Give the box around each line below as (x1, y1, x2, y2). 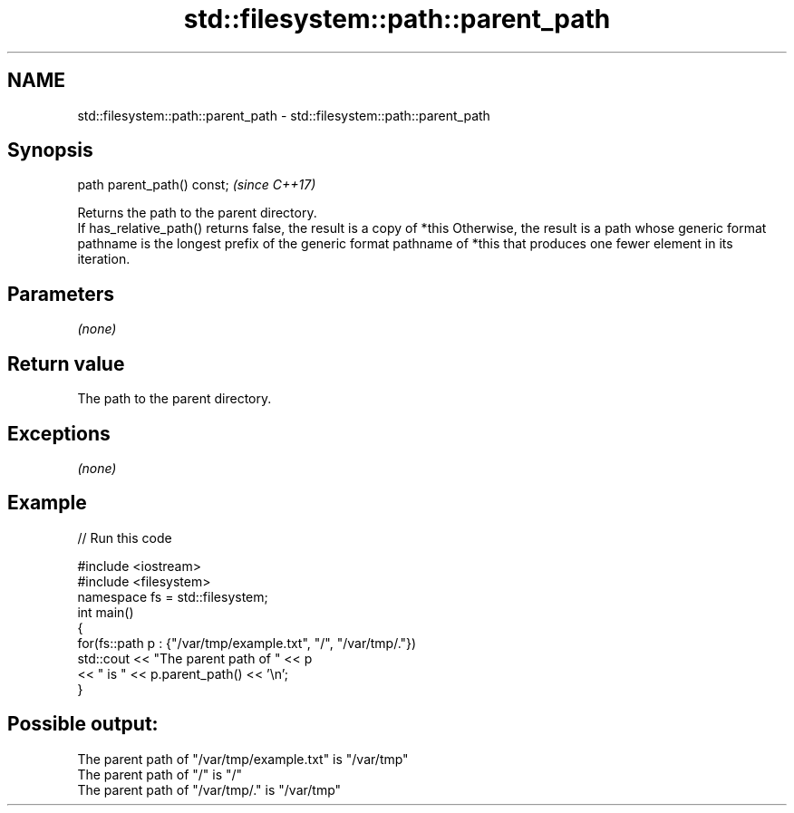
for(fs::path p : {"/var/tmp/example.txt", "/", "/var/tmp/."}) (77, 634, 417, 651)
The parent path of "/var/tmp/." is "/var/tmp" (77, 781, 342, 798)
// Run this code (77, 529, 172, 546)
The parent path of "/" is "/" (77, 766, 243, 782)
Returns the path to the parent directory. (77, 205, 317, 221)
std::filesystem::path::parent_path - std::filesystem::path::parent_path (77, 107, 490, 123)
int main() (77, 604, 134, 620)
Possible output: (7, 712, 159, 736)
